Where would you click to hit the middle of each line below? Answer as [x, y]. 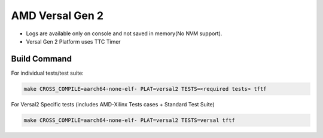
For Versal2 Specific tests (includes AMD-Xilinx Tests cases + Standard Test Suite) [113, 104]
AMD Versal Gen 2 [57, 16]
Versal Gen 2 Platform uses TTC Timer [73, 41]
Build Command [41, 59]
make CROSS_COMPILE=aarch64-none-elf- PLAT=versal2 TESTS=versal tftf [129, 120]
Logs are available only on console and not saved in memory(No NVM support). [124, 33]
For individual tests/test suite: [47, 73]
